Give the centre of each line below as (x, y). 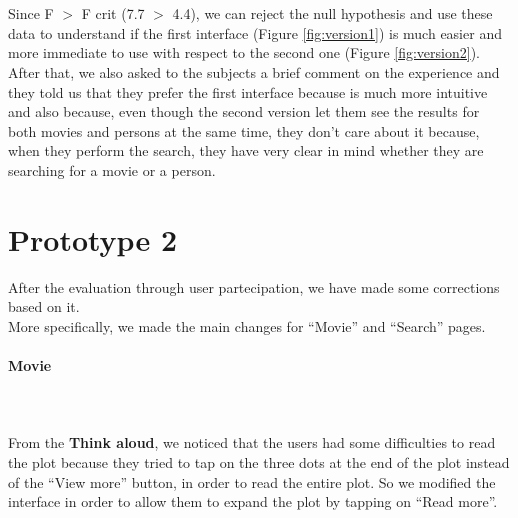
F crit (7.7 (113, 13)
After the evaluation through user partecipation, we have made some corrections (254, 286)
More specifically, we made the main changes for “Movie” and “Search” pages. (247, 325)
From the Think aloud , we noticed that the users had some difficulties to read (252, 442)
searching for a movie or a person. (112, 169)
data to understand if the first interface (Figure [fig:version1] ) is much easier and (255, 32)
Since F (31, 13)
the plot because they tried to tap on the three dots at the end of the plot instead (259, 462)
